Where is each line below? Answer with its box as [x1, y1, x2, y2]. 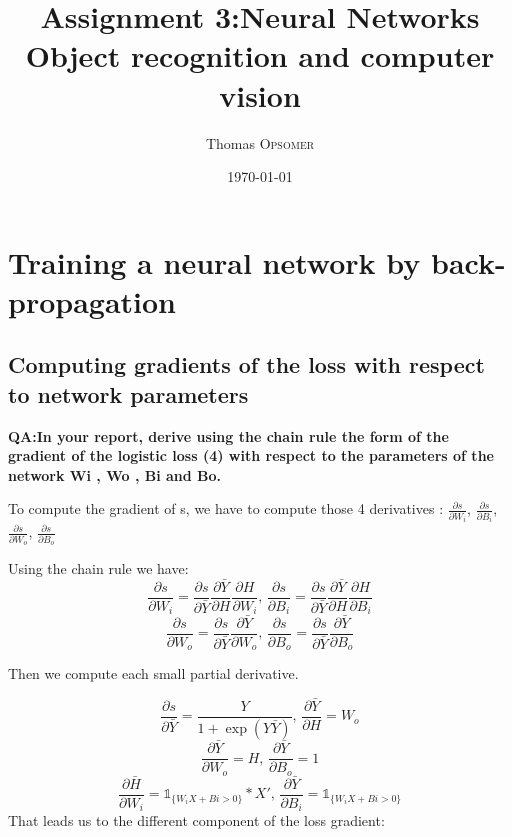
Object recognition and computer [25, 35, 495, 76]
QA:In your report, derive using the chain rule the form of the [8, 425, 449, 446]
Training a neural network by [8, 241, 421, 282]
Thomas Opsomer [205, 132, 315, 153]
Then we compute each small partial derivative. [8, 663, 299, 684]
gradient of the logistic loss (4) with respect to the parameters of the [8, 445, 494, 466]
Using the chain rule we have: [8, 558, 189, 579]
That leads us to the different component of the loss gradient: [8, 810, 385, 831]
